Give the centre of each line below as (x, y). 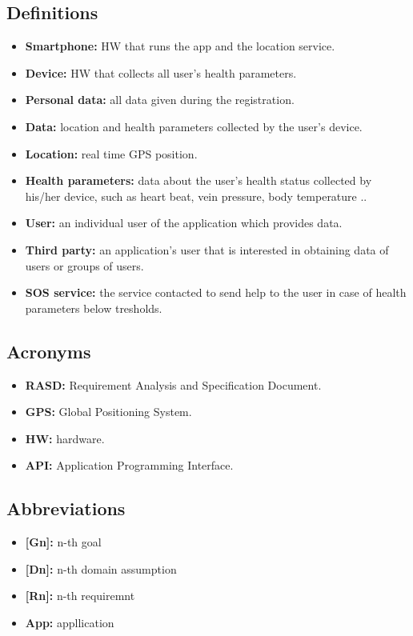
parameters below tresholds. (94, 308)
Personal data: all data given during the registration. (160, 100)
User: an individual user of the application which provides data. (184, 223)
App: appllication (70, 622)
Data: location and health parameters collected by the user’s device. (194, 126)
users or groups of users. (84, 265)
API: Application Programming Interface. (129, 465)
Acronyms (49, 351)
